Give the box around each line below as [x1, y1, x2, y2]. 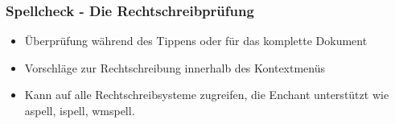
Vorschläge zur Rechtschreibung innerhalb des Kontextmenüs [24, 59, 326, 76]
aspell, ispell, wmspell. [24, 102, 135, 118]
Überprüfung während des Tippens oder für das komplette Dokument [24, 32, 368, 49]
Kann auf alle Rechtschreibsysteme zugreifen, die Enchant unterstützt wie [24, 86, 389, 103]
